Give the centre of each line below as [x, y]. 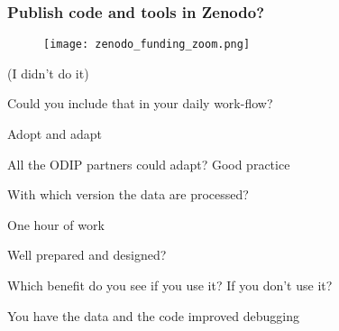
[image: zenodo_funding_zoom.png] [147, 45]
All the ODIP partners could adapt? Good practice [149, 164]
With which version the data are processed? [128, 194]
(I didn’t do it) [48, 73]
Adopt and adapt [55, 134]
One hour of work [56, 224]
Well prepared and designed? [87, 255]
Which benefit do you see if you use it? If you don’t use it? [170, 285]
